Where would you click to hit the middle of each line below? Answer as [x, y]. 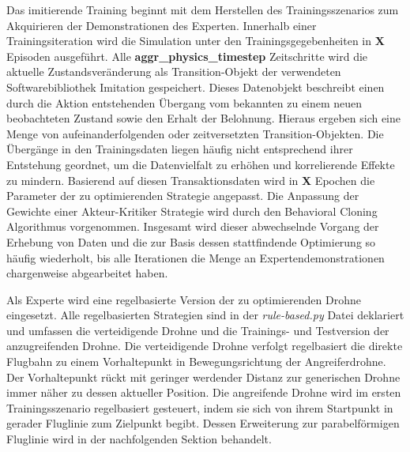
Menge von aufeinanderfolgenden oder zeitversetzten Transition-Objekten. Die [195, 133]
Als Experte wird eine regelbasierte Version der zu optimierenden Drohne [184, 299]
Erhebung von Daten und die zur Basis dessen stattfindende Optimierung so [191, 241]
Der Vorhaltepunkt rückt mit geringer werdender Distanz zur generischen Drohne [203, 377]
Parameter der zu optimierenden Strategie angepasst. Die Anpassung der [183, 196]
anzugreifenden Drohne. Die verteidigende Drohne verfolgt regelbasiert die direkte [205, 346]
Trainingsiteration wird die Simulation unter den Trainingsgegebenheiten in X [196, 41]
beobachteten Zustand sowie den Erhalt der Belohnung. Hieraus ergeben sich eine [204, 118]
